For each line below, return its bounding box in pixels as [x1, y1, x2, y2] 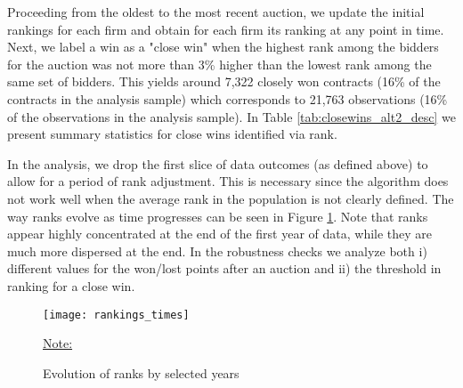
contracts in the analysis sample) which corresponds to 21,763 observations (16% [7, 89, 448, 108]
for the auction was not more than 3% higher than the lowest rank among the [7, 54, 432, 73]
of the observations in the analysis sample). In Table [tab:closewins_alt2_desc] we [7, 107, 456, 125]
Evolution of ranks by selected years [43, 363, 240, 382]
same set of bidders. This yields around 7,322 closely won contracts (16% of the [7, 72, 441, 91]
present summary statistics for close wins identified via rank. [7, 125, 337, 143]
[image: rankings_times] [43, 308, 190, 321]
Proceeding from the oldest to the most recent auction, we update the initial [7, 3, 425, 20]
